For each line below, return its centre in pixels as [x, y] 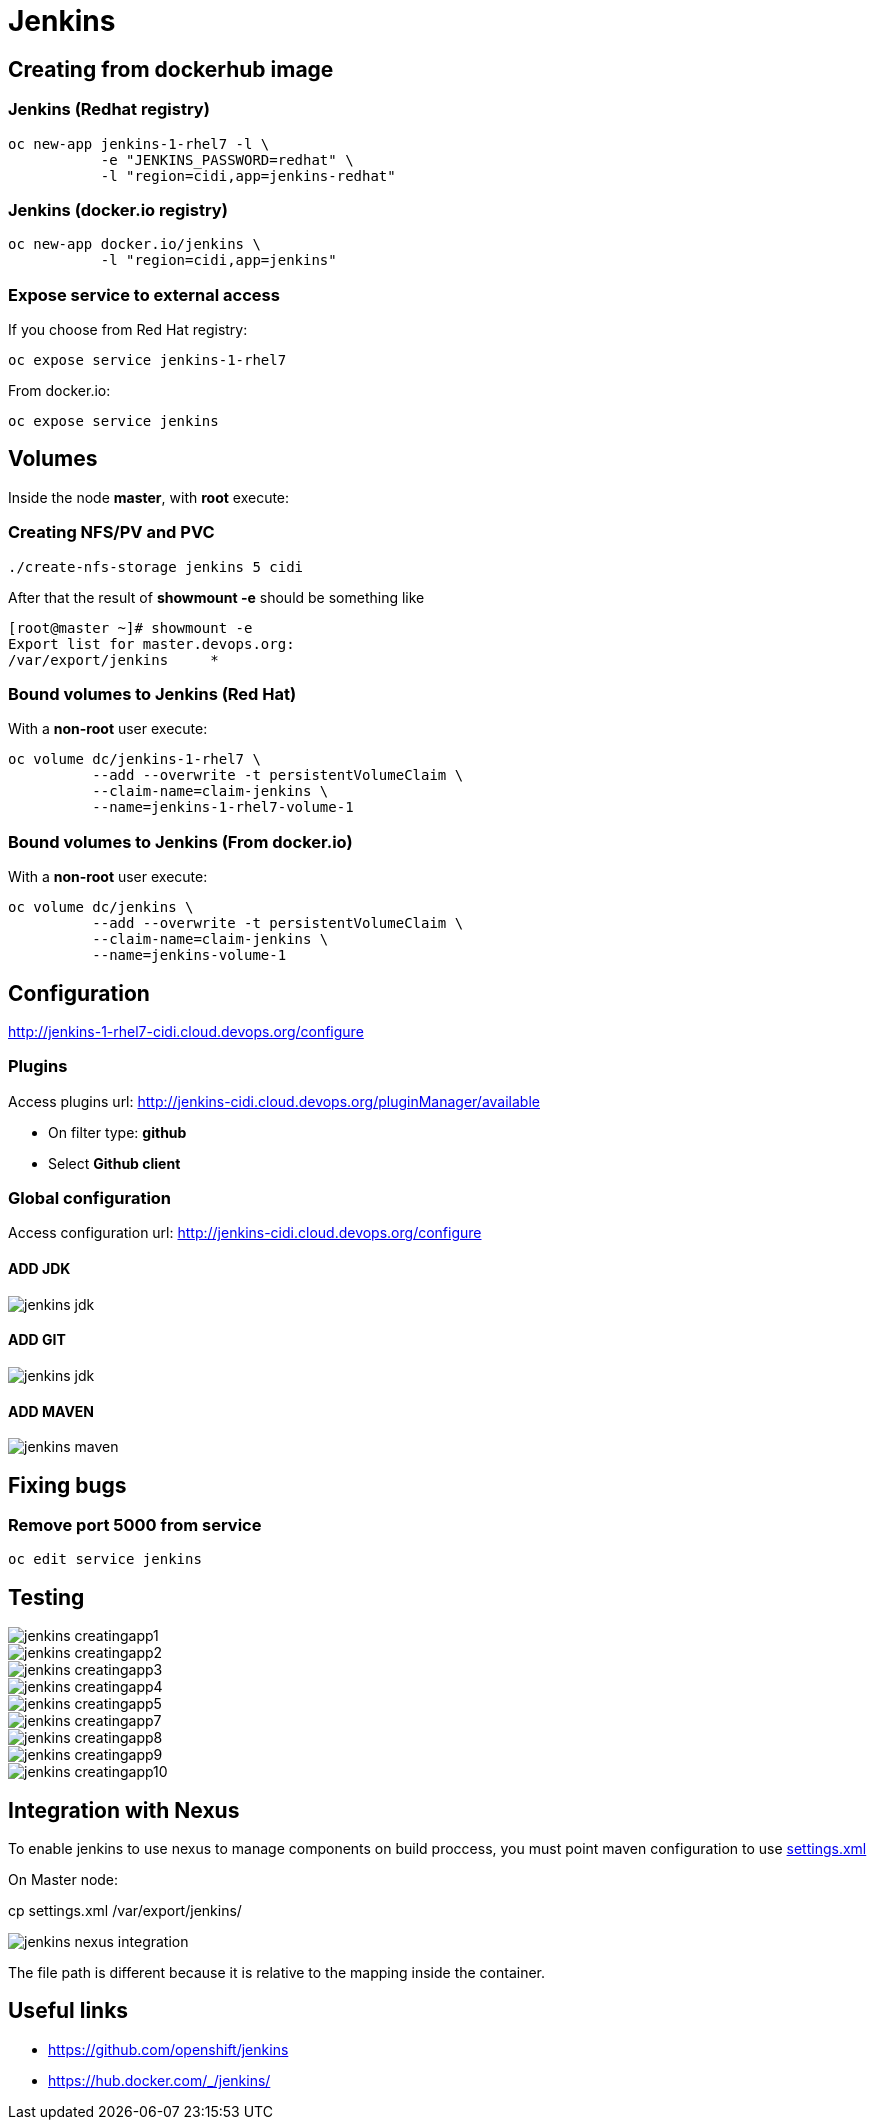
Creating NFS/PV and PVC [111, 532]
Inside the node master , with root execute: [149, 497]
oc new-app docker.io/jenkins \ [134, 244]
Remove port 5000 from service [135, 1524]
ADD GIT [37, 1340]
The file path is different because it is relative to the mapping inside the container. [277, 1973]
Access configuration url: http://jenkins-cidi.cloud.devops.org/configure [245, 1233]
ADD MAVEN [51, 1411]
